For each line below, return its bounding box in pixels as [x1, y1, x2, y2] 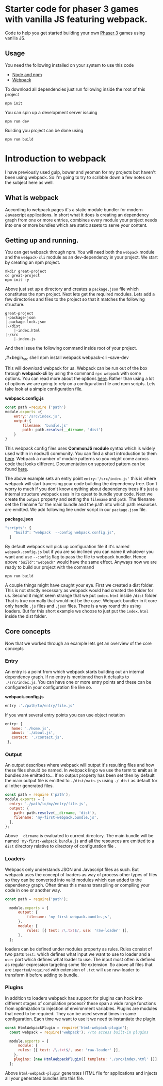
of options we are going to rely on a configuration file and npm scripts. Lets [5, 381, 156, 387]
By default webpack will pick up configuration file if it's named [5, 543, 130, 549]
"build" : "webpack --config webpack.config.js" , [14, 530, 116, 535]
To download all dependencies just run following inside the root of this [5, 86, 146, 92]
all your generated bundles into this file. [5, 1075, 84, 1081]
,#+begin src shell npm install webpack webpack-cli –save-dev [5, 355, 129, 362]
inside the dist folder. [5, 613, 47, 619]
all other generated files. [5, 783, 54, 789]
